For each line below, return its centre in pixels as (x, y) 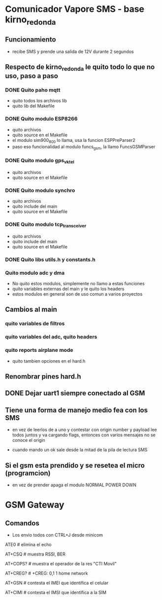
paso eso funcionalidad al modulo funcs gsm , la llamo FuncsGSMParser (84, 147)
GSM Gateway (35, 505)
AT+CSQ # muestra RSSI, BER (35, 554)
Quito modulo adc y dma (35, 273)
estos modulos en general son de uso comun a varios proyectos (77, 294)
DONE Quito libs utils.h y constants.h (50, 259)
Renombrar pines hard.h (43, 376)
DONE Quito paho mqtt (33, 90)
